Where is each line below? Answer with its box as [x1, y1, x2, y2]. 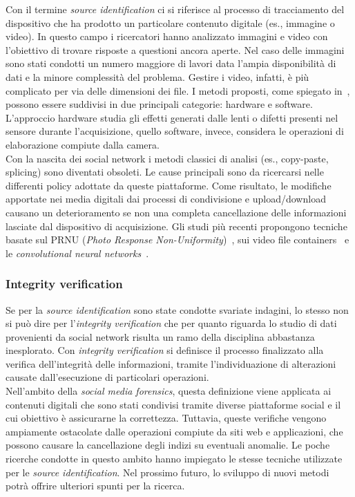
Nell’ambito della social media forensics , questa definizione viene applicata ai [6, 384, 332, 398]
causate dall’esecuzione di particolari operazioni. [6, 370, 209, 384]
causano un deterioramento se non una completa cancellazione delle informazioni [6, 205, 347, 219]
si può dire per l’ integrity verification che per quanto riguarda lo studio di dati [6, 316, 337, 330]
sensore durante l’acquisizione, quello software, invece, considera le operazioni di [6, 124, 344, 138]
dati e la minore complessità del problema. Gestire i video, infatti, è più [6, 69, 309, 84]
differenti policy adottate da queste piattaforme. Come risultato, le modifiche [6, 178, 332, 192]
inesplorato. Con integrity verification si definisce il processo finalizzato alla [6, 343, 324, 357]
